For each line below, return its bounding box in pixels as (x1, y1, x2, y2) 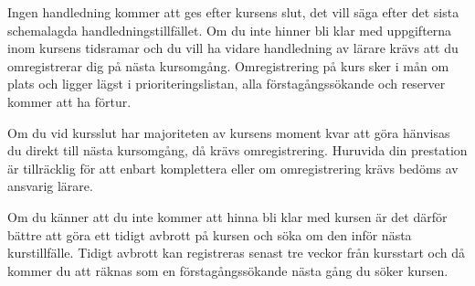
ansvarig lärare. (7, 176, 93, 196)
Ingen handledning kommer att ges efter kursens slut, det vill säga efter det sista (7, 3, 459, 21)
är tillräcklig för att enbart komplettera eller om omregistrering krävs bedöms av (7, 158, 459, 177)
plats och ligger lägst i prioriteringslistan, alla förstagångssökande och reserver (7, 74, 446, 93)
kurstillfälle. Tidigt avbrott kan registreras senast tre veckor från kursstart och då (7, 243, 466, 262)
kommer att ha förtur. (7, 91, 132, 111)
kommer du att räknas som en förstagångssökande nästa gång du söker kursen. (7, 260, 449, 280)
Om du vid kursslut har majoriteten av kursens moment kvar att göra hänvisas (7, 122, 450, 142)
